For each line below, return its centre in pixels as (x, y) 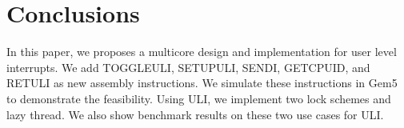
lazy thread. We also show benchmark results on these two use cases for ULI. (195, 114)
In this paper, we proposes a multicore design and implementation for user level (202, 52)
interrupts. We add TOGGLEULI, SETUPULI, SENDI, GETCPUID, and (188, 67)
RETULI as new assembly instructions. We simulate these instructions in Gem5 (202, 83)
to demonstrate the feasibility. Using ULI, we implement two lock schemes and (199, 98)
